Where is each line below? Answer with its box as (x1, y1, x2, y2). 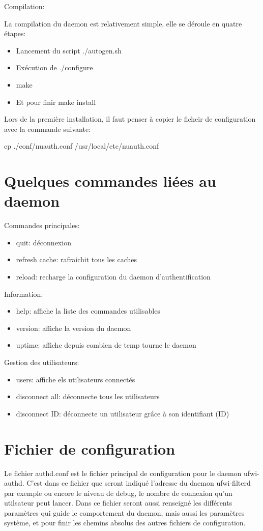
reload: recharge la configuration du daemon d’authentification (16, 271, 211, 282)
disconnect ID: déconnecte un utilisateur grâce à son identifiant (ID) (16, 408, 229, 418)
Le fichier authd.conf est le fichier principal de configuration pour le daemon (4, 467, 242, 478)
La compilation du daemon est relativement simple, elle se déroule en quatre (4, 18, 242, 29)
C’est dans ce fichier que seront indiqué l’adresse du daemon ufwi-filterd (26, 478, 251, 488)
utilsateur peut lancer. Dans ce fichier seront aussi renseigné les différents (4, 497, 232, 508)
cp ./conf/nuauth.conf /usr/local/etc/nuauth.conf (4, 141, 159, 151)
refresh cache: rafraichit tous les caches (16, 254, 137, 265)
